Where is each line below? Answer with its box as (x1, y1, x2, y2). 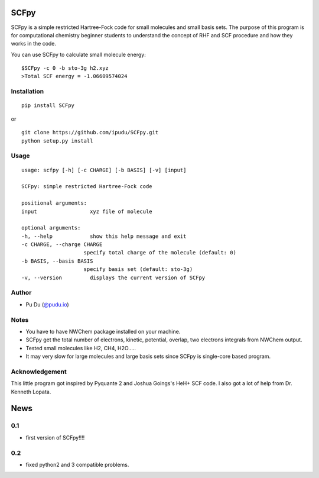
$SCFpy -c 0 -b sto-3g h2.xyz (21, 65, 109, 72)
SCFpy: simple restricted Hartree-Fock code (21, 183, 153, 190)
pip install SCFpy (21, 102, 75, 109)
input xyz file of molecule (21, 208, 153, 215)
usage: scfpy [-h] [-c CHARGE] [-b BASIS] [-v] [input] (21, 166, 187, 173)
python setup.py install (21, 137, 93, 144)
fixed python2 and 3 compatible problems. (25, 461, 129, 468)
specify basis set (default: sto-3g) (83, 266, 193, 273)
